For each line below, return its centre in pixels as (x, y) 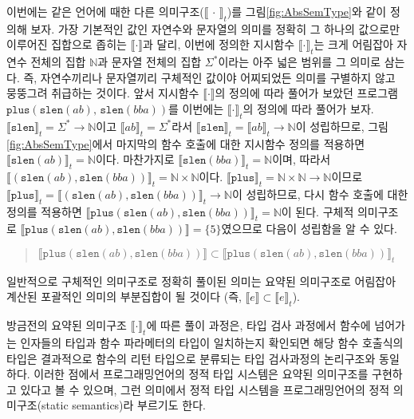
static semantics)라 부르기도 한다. (124, 405)
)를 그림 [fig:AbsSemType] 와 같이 (307, 11)
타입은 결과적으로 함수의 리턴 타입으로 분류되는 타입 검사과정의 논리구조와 (191, 358)
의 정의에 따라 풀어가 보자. (308, 108)
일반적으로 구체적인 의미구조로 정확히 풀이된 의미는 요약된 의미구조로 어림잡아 (201, 281)
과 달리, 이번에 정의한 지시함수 (219, 44)
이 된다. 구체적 (317, 211)
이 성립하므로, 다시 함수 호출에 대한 (320, 194)
